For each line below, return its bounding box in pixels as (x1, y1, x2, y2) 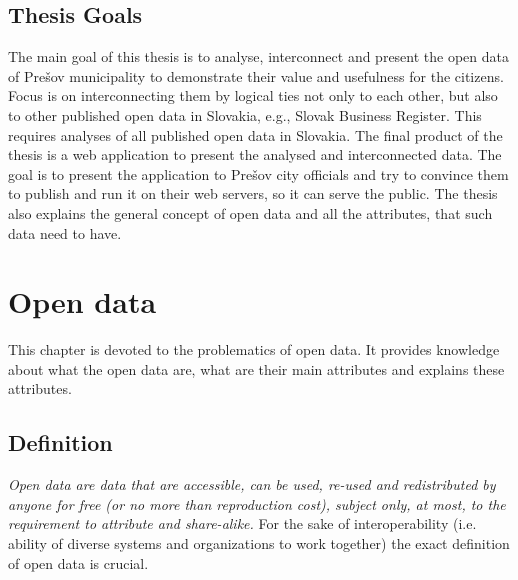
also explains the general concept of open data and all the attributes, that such (8, 202, 493, 223)
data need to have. (8, 222, 122, 243)
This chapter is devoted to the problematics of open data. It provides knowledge (8, 339, 500, 360)
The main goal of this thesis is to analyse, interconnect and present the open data (8, 46, 510, 67)
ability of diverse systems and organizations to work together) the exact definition (8, 533, 510, 554)
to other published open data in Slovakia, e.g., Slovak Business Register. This (8, 104, 482, 125)
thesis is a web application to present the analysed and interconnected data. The (8, 144, 502, 165)
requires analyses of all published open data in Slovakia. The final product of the (8, 124, 503, 145)
